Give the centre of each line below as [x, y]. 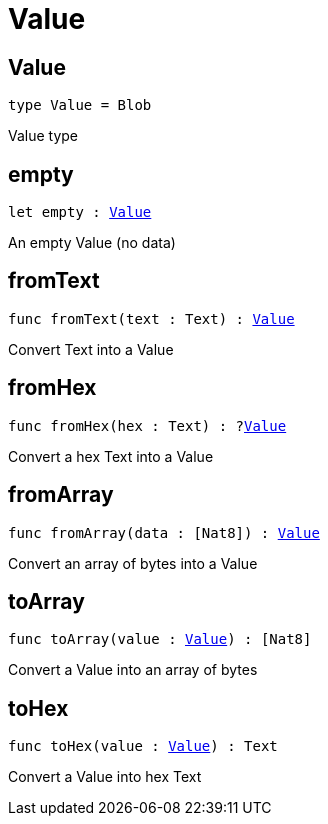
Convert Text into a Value [91, 349]
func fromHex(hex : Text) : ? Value [147, 425]
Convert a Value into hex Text [105, 777]
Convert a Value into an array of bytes [133, 670]
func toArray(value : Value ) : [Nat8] [160, 639]
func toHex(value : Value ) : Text [143, 746]
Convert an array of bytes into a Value [133, 563]
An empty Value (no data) [92, 243]
